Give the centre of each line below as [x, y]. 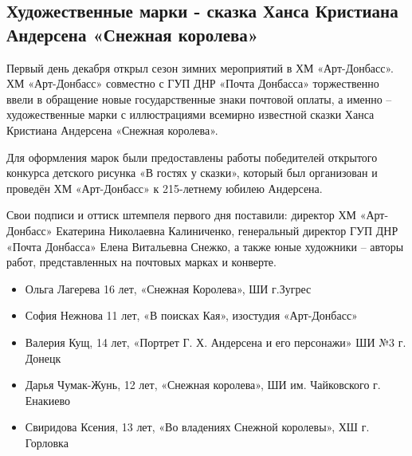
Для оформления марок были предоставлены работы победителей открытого [192, 157]
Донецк [43, 358]
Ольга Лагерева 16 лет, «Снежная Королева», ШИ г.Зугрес [168, 288]
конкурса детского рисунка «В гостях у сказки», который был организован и [192, 173]
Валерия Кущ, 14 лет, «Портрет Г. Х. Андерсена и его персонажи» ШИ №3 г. [216, 342]
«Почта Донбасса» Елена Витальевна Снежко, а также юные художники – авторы [205, 246]
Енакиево [48, 400]
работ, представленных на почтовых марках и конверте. [141, 262]
